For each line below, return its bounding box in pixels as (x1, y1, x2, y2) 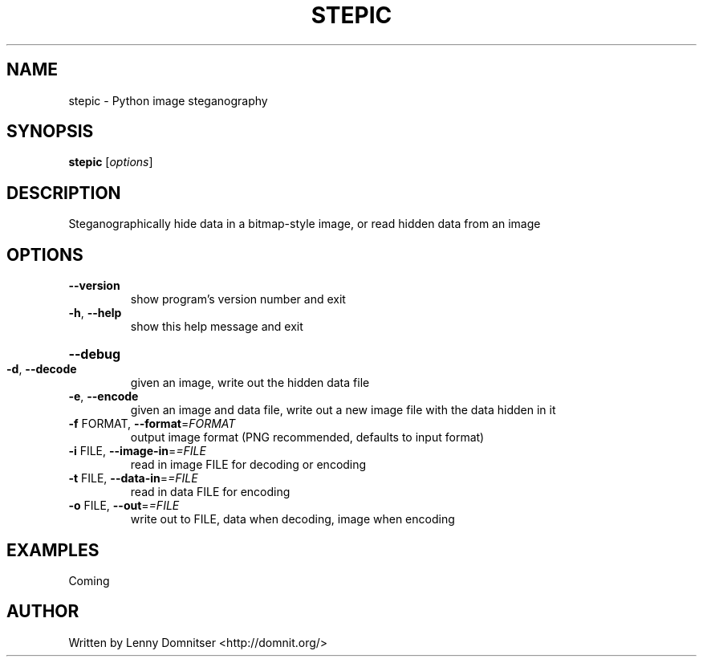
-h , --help (68, 306, 122, 320)
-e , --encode (68, 389, 139, 404)
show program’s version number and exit (130, 292, 346, 307)
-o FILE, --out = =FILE (68, 498, 180, 513)
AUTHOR (6, 601, 79, 622)
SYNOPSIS (6, 121, 94, 142)
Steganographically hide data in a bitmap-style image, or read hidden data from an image (68, 217, 541, 231)
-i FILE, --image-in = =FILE (68, 444, 206, 458)
